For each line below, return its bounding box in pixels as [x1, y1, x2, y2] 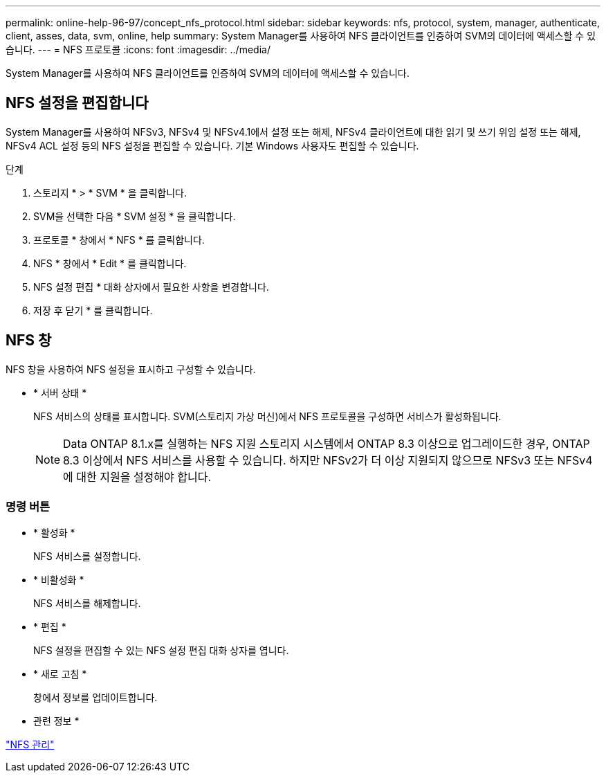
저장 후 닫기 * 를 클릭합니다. [33, 304, 153, 316]
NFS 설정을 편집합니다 [6, 94, 149, 112]
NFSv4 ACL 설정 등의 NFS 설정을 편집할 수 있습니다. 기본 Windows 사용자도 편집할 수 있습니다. [6, 139, 419, 152]
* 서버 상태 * [33, 386, 87, 399]
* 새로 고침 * [33, 668, 87, 680]
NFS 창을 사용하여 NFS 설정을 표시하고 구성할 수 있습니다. [6, 363, 256, 375]
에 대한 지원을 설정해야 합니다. [63, 469, 212, 484]
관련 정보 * [33, 715, 80, 727]
